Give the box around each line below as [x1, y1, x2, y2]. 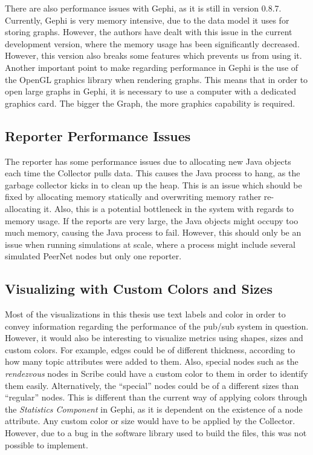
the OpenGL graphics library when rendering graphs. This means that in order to [5, 73, 308, 85]
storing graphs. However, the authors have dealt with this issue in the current [5, 25, 292, 38]
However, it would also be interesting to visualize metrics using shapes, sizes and [5, 331, 303, 344]
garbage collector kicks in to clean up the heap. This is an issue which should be [5, 178, 302, 191]
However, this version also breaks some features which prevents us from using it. [5, 49, 302, 62]
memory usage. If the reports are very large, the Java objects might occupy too [5, 214, 298, 227]
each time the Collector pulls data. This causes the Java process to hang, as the [5, 167, 300, 179]
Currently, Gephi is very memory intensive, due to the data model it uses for [5, 13, 289, 26]
